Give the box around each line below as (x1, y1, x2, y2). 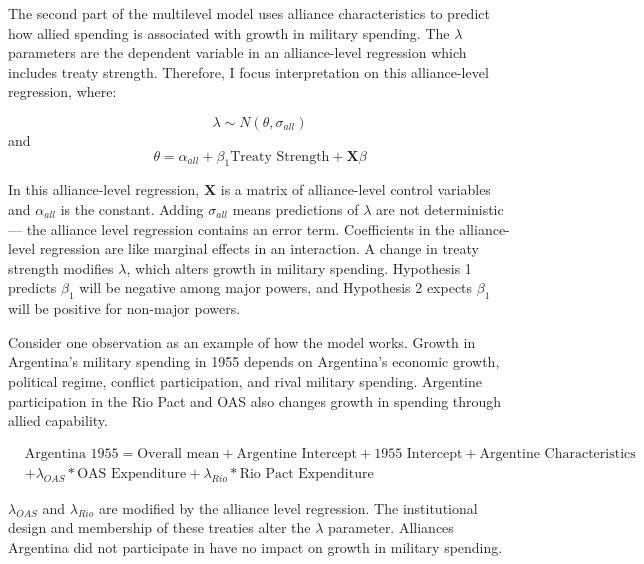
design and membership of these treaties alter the (8, 517, 311, 538)
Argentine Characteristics (479, 446, 636, 461)
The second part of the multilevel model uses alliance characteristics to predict (8, 3, 490, 23)
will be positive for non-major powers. (8, 298, 241, 319)
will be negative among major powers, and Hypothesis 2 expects (79, 277, 473, 298)
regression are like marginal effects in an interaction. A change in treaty (39, 238, 479, 259)
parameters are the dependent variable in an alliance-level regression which (8, 42, 467, 63)
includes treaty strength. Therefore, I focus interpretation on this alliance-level (8, 61, 489, 82)
